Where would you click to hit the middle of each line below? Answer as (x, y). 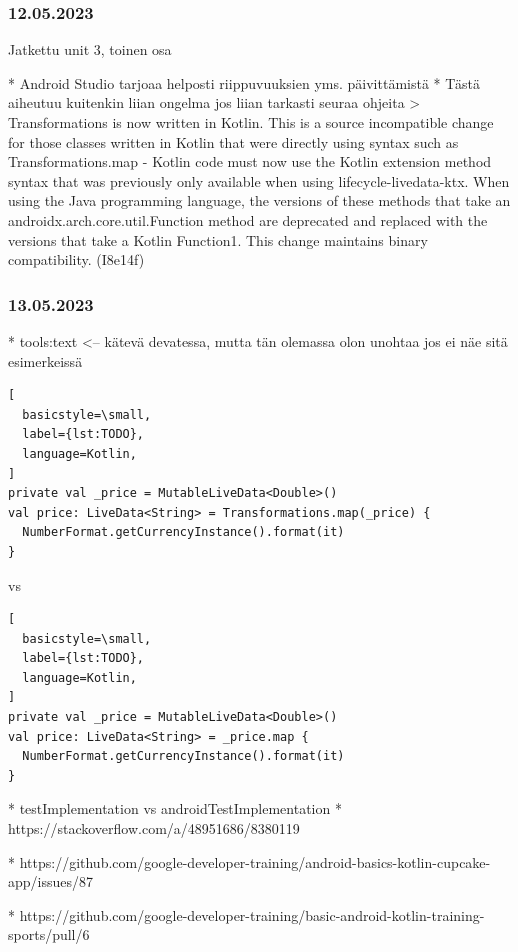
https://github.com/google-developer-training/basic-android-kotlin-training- (252, 914)
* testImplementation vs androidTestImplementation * (175, 808)
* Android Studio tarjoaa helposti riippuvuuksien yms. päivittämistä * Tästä (244, 82)
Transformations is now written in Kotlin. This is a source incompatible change (251, 122)
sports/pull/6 (49, 934)
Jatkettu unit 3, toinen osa (90, 49)
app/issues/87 (51, 881)
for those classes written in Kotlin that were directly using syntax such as (233, 141)
